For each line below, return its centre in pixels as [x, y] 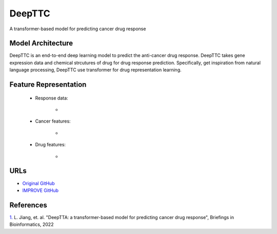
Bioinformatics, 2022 [32, 225]
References [28, 205]
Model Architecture [41, 43]
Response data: [52, 98]
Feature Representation [48, 85]
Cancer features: [53, 121]
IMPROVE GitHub [41, 190]
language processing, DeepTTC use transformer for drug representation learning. [95, 70]
